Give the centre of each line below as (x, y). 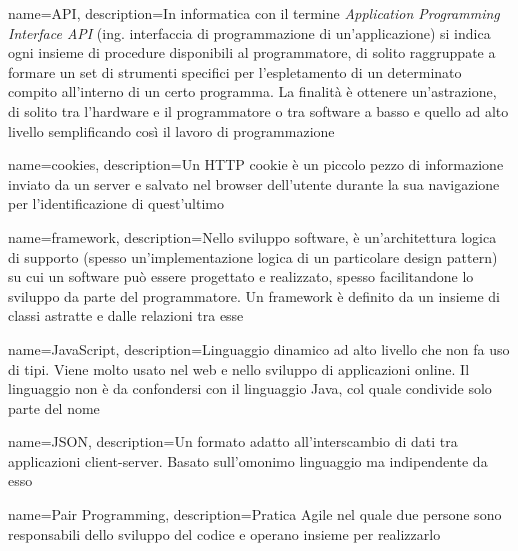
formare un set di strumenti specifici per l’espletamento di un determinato (235, 71)
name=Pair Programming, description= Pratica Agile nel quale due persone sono (255, 514)
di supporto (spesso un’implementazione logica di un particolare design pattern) (253, 256)
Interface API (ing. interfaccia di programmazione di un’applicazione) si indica (249, 32)
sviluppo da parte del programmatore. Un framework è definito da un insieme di (254, 295)
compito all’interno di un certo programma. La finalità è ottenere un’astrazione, (252, 91)
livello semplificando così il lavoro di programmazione (171, 130)
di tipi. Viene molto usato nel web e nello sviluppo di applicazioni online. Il (239, 368)
